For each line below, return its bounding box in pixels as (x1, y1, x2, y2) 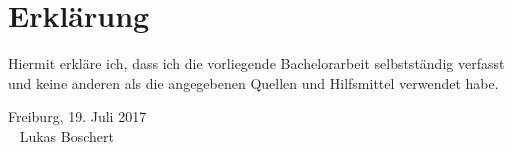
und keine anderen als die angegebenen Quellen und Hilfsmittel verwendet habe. (8, 72, 499, 93)
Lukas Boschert (19, 125, 114, 146)
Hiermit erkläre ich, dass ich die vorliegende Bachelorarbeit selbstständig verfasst (8, 53, 505, 74)
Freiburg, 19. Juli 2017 (8, 106, 147, 127)
